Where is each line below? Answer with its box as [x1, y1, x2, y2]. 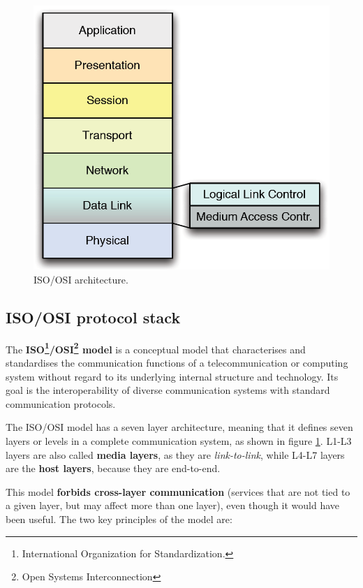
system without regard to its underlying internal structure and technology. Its [6, 369, 339, 383]
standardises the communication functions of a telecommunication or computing [6, 355, 348, 370]
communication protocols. [6, 396, 116, 411]
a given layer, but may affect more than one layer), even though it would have [6, 498, 340, 513]
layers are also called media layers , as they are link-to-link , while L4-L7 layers [6, 447, 345, 462]
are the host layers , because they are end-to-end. [6, 461, 221, 476]
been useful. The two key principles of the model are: [6, 512, 232, 527]
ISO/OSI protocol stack [6, 307, 181, 328]
